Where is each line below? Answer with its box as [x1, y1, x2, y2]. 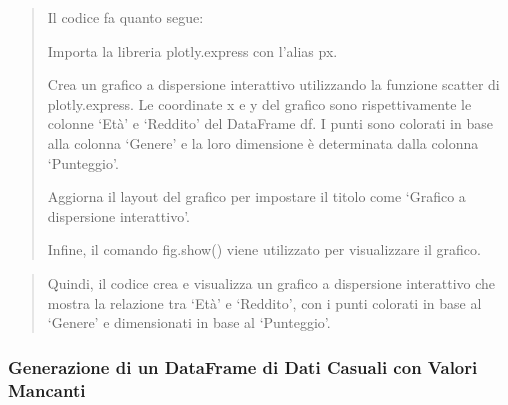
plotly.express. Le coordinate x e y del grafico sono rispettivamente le [47, 93, 472, 114]
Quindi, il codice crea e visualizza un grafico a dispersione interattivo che [47, 272, 496, 293]
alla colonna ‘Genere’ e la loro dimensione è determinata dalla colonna [47, 132, 479, 153]
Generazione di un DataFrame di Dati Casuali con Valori [8, 354, 478, 379]
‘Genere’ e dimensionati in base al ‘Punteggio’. [47, 312, 331, 333]
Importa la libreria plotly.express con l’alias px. [47, 40, 338, 61]
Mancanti [8, 377, 86, 402]
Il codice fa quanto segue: [47, 7, 204, 27]
